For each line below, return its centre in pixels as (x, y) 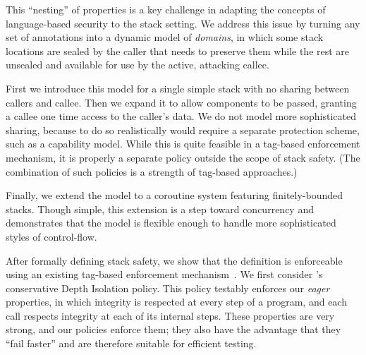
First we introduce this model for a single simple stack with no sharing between (178, 88)
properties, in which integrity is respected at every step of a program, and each (176, 302)
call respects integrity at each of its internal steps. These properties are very (170, 315)
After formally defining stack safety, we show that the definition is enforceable (174, 260)
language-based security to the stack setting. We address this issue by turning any (183, 23)
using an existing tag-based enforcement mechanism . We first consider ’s (164, 274)
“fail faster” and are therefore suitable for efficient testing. (131, 343)
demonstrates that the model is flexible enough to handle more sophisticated (171, 223)
